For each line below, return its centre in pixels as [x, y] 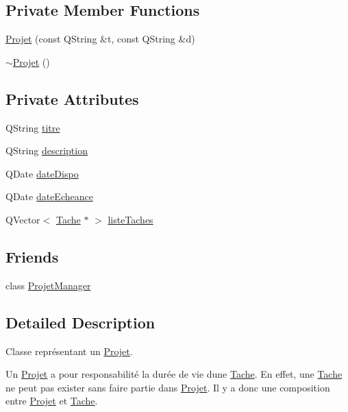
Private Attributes [72, 98]
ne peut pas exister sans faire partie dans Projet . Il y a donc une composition [168, 387]
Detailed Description [80, 322]
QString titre [33, 127]
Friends [32, 256]
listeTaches [130, 219]
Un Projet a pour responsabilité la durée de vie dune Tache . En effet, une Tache [174, 374]
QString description [47, 150]
